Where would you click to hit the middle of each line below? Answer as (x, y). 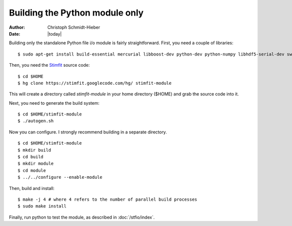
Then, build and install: (32, 188)
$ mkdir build (34, 150)
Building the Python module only (76, 13)
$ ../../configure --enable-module (60, 177)
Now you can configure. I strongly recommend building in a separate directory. (88, 132)
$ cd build (31, 157)
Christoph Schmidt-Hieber (74, 27)
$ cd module (32, 170)
